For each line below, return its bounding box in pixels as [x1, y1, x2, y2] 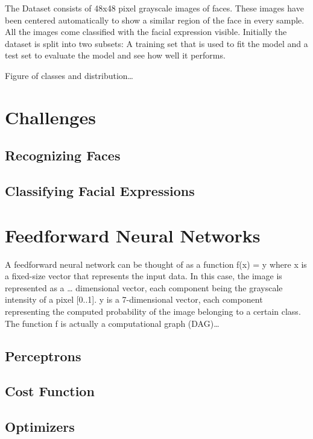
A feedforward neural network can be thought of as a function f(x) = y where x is [5, 257, 307, 270]
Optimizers [5, 417, 75, 436]
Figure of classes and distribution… [5, 69, 133, 81]
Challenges [5, 104, 96, 129]
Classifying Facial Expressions [5, 182, 195, 200]
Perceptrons [5, 346, 81, 365]
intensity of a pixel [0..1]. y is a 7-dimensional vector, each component [5, 293, 263, 306]
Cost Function [5, 382, 95, 400]
